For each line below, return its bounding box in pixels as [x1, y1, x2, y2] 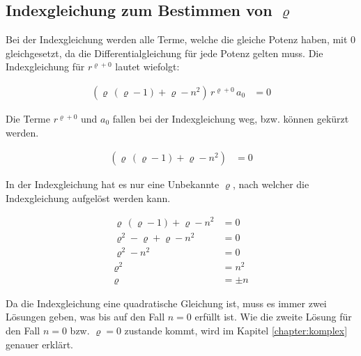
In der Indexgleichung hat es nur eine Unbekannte [6, 177, 220, 192]
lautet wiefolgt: [115, 59, 180, 74]
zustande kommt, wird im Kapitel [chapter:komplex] [124, 323, 348, 338]
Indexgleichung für [6, 59, 85, 74]
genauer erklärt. [6, 336, 73, 351]
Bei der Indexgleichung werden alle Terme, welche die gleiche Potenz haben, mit [6, 32, 348, 47]
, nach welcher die [232, 177, 309, 192]
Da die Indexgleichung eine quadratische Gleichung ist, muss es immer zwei [6, 295, 327, 310]
